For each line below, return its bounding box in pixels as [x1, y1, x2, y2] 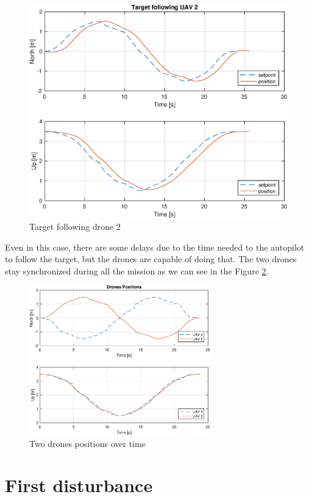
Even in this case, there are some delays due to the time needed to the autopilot [5, 240, 305, 253]
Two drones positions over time [29, 437, 146, 449]
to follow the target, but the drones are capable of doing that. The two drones [5, 252, 297, 265]
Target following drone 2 [29, 220, 121, 233]
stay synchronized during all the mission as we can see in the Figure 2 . [5, 264, 269, 277]
